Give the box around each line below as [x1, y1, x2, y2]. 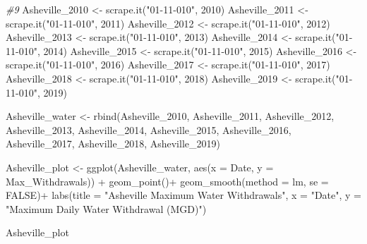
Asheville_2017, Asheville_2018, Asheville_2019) [6, 136, 220, 151]
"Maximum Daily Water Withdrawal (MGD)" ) [6, 201, 207, 216]
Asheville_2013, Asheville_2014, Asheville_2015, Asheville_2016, [6, 122, 291, 137]
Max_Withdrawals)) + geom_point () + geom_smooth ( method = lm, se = [6, 173, 329, 188]
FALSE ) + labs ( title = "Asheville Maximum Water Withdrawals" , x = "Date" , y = [6, 188, 362, 202]
